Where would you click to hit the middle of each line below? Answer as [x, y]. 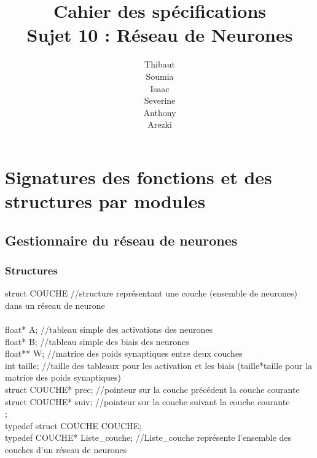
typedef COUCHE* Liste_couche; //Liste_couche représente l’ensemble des [148, 437]
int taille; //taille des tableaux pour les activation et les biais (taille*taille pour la [159, 365]
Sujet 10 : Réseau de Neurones [160, 35]
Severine [160, 100]
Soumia [160, 76]
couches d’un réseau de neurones [66, 449]
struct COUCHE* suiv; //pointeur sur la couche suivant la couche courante [147, 401]
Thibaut [160, 64]
